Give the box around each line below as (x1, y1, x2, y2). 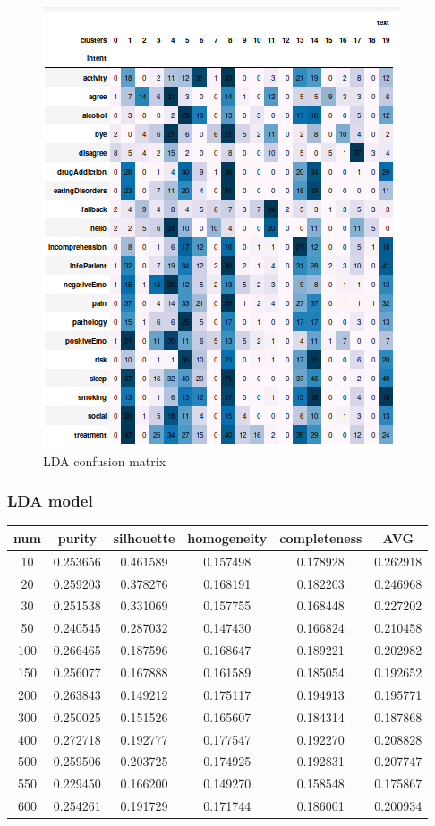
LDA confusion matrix (43, 451, 166, 470)
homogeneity (187, 528, 268, 547)
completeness (279, 528, 362, 547)
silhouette (113, 528, 175, 547)
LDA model (7, 490, 93, 512)
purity (57, 528, 97, 547)
